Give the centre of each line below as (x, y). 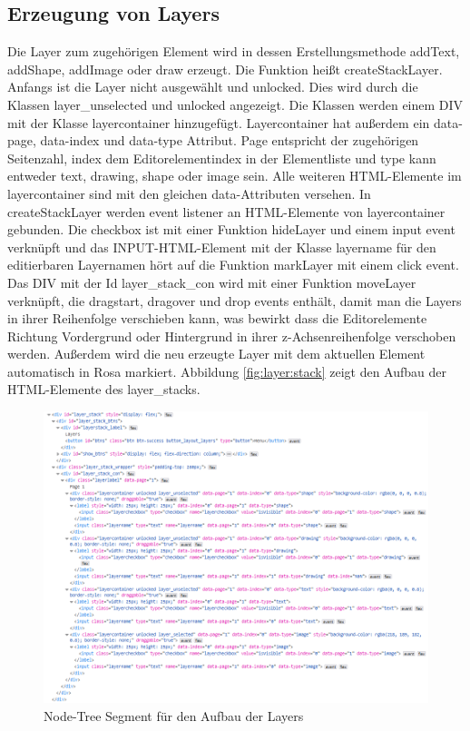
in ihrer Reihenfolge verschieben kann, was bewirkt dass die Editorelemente (217, 318)
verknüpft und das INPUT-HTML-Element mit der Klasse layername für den (222, 247)
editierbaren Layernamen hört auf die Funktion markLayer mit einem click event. (233, 265)
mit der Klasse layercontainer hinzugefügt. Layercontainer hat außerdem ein (219, 122)
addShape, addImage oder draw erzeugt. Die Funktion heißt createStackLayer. (225, 69)
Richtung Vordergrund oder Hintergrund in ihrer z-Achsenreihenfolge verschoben (232, 336)
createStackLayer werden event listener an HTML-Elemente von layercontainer (226, 211)
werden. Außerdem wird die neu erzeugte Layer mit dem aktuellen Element (216, 354)
